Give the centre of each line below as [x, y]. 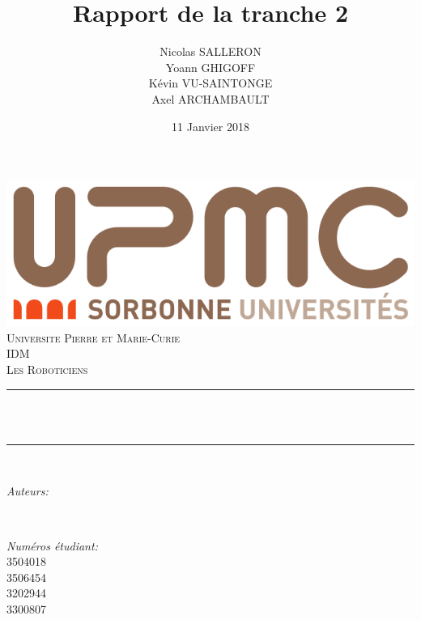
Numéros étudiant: [52, 545]
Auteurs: [28, 491]
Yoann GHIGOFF [210, 67]
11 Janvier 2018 [210, 126]
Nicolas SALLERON [210, 51]
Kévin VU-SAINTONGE [210, 83]
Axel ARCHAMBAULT [210, 98]
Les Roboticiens [47, 369]
